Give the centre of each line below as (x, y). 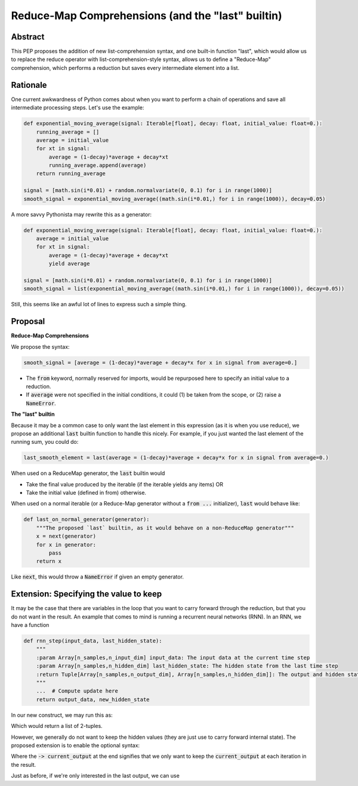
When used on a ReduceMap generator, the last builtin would (88, 473)
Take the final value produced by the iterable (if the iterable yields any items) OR (125, 484)
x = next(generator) (66, 536)
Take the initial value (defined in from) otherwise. (86, 493)
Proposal (28, 322)
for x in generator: (66, 545)
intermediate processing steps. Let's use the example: (78, 108)
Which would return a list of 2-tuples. (57, 726)
